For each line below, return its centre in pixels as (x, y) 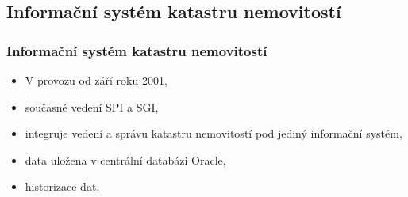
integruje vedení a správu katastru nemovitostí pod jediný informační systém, (214, 133)
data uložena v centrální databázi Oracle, (125, 159)
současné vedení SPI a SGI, (92, 106)
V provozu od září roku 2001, (96, 80)
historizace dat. (62, 186)
